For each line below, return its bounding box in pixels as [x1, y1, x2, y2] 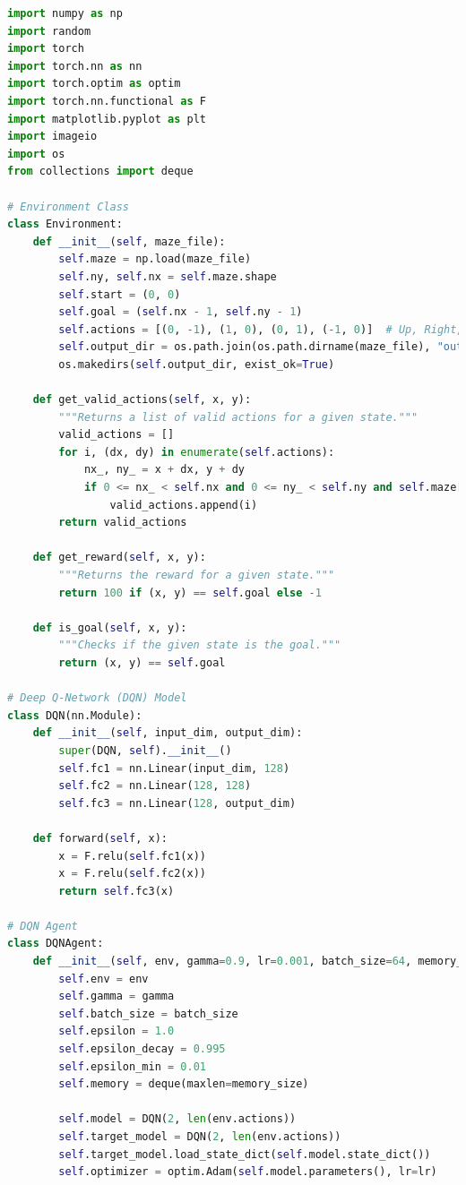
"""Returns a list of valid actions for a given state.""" [58, 410, 419, 424]
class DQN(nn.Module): [7, 708, 142, 722]
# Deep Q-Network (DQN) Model [7, 691, 187, 705]
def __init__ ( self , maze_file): [32, 235, 226, 248]
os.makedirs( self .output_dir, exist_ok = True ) [58, 357, 335, 371]
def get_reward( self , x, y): [32, 551, 206, 564]
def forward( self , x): [32, 831, 168, 845]
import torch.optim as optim [7, 77, 181, 90]
